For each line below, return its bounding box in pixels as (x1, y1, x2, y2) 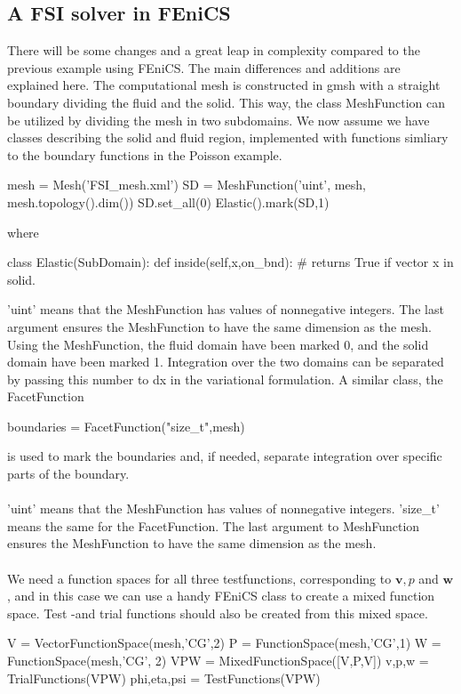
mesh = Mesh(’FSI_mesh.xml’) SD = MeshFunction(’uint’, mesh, (7, 175, 366, 194)
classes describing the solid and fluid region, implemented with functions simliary (7, 128, 449, 147)
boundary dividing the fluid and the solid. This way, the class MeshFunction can (7, 93, 446, 111)
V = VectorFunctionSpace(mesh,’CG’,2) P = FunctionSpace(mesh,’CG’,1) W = (7, 633, 441, 652)
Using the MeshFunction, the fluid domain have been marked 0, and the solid (7, 335, 429, 353)
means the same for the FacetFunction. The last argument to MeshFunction (7, 516, 420, 535)
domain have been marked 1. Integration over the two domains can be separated (7, 352, 444, 371)
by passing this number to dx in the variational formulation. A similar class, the (7, 369, 443, 388)
